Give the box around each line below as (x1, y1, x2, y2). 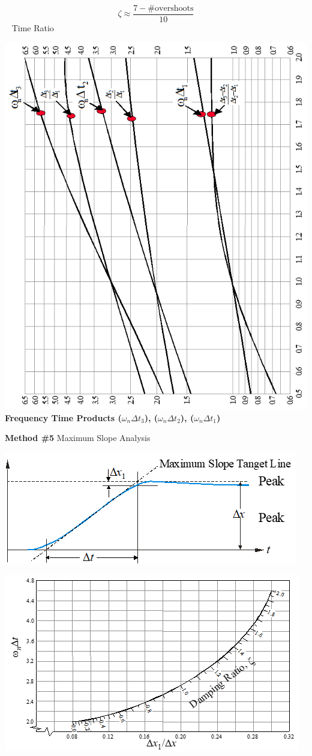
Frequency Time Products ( (5, 411, 122, 424)
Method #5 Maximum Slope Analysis (5, 431, 151, 444)
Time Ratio (11, 22, 54, 34)
